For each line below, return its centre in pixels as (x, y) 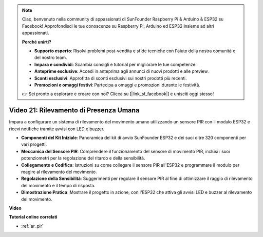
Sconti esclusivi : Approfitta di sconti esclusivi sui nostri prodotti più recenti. (111, 78)
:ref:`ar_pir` (32, 226)
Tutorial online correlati (33, 217)
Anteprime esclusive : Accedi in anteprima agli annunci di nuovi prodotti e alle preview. (122, 71)
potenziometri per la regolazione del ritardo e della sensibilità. (83, 158)
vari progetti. (34, 144)
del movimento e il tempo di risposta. (58, 185)
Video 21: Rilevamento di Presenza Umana (74, 110)
